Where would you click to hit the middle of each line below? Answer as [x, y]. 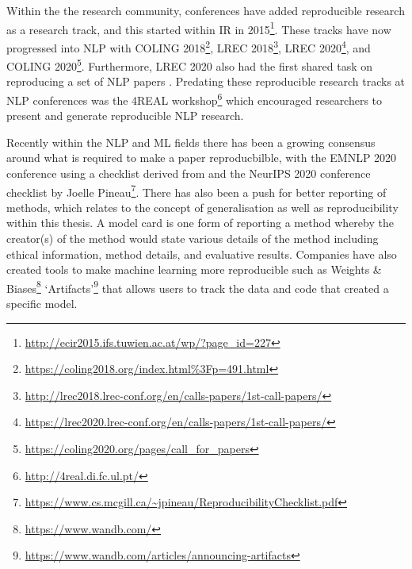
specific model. [42, 304]
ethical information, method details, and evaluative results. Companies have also [202, 254]
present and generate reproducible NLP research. [125, 115]
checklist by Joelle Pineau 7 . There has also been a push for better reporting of [196, 190]
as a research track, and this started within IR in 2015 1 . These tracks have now [199, 28]
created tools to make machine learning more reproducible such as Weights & [194, 269]
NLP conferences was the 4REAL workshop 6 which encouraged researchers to [195, 98]
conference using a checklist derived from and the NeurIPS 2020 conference [189, 173]
